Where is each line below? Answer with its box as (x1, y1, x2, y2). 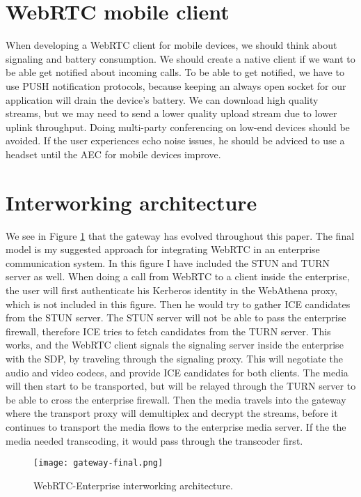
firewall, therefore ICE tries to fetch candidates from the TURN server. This (6, 323, 331, 338)
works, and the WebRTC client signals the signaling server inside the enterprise (6, 337, 344, 352)
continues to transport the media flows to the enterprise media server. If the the (6, 419, 346, 434)
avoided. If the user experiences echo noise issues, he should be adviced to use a (6, 133, 345, 148)
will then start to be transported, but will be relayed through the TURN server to (6, 379, 356, 393)
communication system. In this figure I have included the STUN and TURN (6, 255, 330, 270)
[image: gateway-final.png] (33, 458, 163, 468)
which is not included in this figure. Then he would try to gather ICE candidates (6, 296, 351, 311)
